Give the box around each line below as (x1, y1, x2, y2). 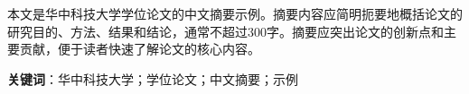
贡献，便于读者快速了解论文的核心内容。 (19, 39, 260, 58)
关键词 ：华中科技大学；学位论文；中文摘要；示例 (7, 69, 298, 88)
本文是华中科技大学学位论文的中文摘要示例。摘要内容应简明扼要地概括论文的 (7, 4, 463, 22)
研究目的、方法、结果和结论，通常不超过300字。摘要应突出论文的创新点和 (7, 21, 444, 40)
